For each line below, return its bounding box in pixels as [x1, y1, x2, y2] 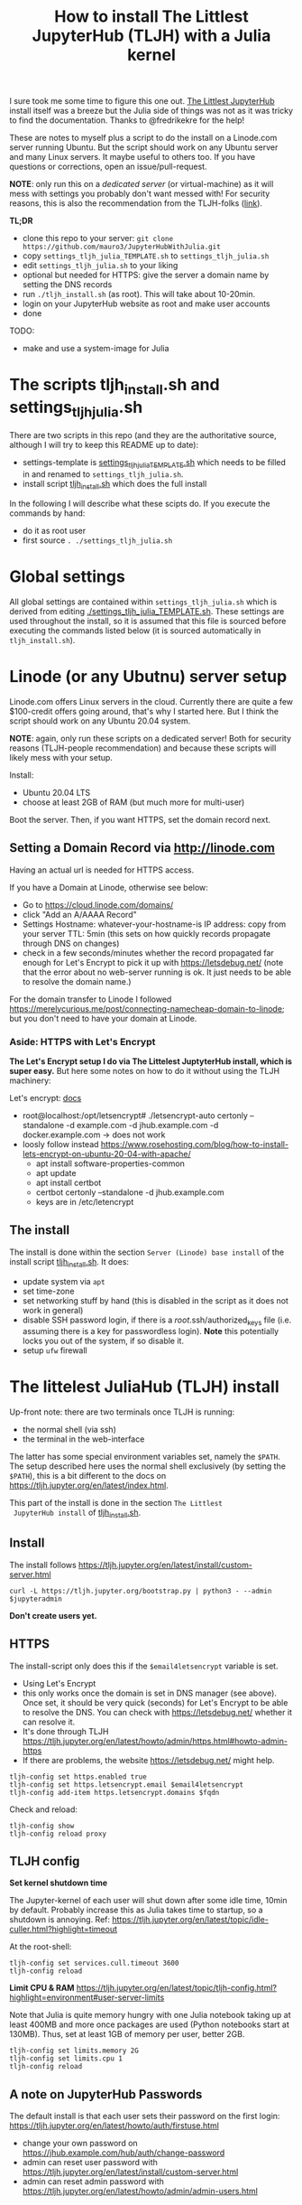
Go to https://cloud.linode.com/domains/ [22, 899, 174, 910]
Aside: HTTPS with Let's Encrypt [9, 1035, 156, 1048]
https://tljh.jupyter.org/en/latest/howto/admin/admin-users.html [22, 2186, 259, 2197]
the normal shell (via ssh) [22, 1425, 117, 1435]
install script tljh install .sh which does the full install [22, 479, 207, 491]
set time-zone [22, 1285, 75, 1296]
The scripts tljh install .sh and [9, 375, 220, 398]
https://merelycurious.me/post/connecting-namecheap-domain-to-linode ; [9, 1003, 286, 1014]
